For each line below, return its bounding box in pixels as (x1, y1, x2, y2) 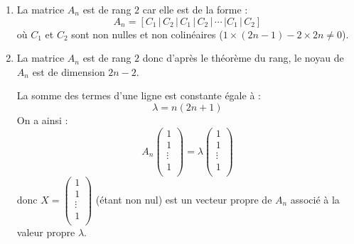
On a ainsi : (16, 112, 68, 127)
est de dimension (32, 64, 105, 79)
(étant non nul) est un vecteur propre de (95, 192, 272, 206)
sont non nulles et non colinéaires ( (71, 26, 223, 41)
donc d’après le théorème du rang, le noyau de (142, 50, 344, 65)
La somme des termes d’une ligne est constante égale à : (16, 88, 261, 103)
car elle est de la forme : (142, 2, 248, 16)
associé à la (290, 192, 340, 206)
